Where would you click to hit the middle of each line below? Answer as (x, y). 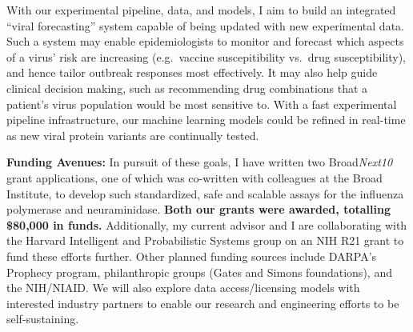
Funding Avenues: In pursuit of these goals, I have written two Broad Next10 (200, 162)
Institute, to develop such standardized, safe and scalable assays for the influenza (205, 193)
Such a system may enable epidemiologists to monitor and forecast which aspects (205, 41)
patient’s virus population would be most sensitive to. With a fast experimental (202, 104)
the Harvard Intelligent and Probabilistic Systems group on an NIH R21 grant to (205, 240)
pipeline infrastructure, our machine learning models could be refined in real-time (206, 120)
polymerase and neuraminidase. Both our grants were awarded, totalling (198, 209)
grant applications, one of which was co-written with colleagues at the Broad (194, 177)
